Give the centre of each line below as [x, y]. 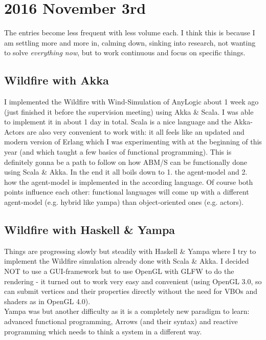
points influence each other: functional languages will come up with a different [127, 192]
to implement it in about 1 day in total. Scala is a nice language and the [118, 122]
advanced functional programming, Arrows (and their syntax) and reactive [121, 321]
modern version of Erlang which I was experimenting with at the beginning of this [133, 142]
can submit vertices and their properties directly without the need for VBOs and [131, 291]
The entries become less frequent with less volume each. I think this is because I [130, 33]
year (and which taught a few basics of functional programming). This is [118, 152]
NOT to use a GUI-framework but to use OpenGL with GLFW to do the [119, 271]
